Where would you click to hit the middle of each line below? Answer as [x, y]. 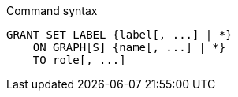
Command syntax [52, 11]
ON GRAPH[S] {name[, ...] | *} [129, 47]
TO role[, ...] [79, 60]
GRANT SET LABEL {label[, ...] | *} [119, 35]
